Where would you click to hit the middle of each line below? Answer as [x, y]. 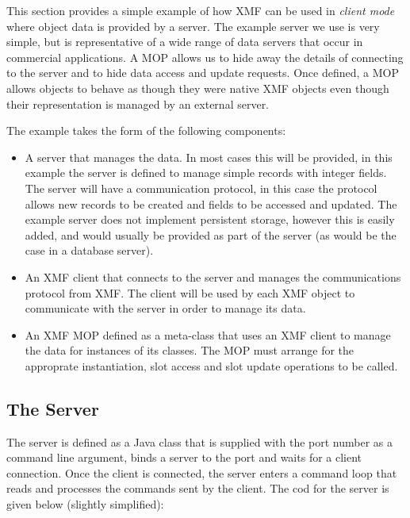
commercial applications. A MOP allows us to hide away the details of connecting [205, 57]
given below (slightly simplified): [85, 504]
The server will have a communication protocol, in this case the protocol [201, 188]
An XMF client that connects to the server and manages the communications [213, 276]
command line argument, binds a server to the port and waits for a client [184, 457]
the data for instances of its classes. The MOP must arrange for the [190, 350]
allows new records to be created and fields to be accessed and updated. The [211, 203]
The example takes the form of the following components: [146, 130]
